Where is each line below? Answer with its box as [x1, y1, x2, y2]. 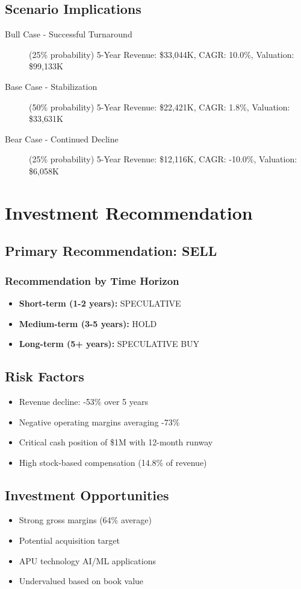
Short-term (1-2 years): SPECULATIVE [19, 296, 181, 309]
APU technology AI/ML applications [19, 554, 157, 567]
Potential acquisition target [19, 534, 120, 547]
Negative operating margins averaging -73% [19, 415, 180, 428]
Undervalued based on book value [19, 575, 144, 587]
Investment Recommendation [5, 200, 253, 224]
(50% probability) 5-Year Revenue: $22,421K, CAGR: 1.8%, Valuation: [29, 100, 290, 113]
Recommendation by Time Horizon [5, 273, 179, 288]
